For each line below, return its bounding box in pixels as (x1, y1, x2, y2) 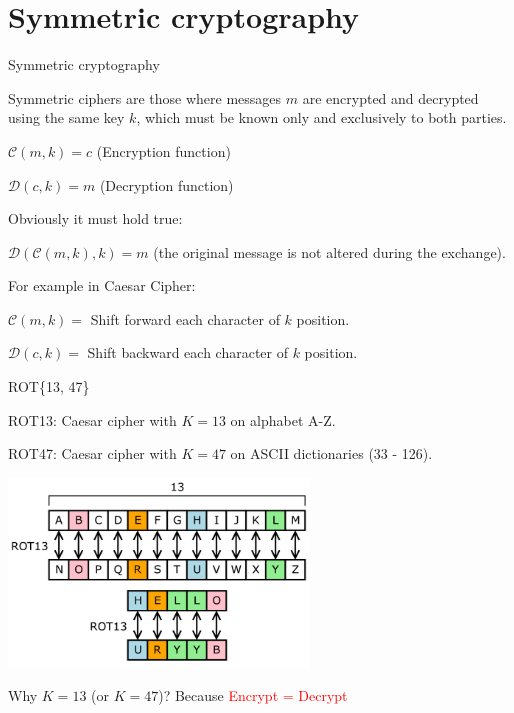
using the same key (8, 107, 125, 128)
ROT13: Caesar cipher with (8, 409, 177, 430)
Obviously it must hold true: (8, 208, 183, 229)
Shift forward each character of (90, 308, 280, 329)
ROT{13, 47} (8, 376, 90, 397)
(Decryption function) (99, 174, 234, 195)
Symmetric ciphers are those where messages (8, 87, 282, 108)
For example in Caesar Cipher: (8, 275, 196, 296)
